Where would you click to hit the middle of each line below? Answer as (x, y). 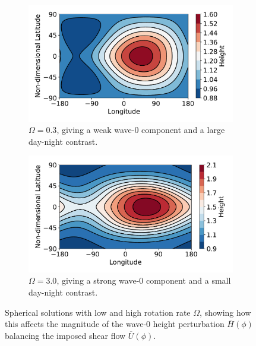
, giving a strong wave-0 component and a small (144, 280)
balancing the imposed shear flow (65, 335)
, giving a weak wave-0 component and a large (141, 130)
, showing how (225, 312)
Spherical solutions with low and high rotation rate (98, 312)
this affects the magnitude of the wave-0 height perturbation (115, 324)
